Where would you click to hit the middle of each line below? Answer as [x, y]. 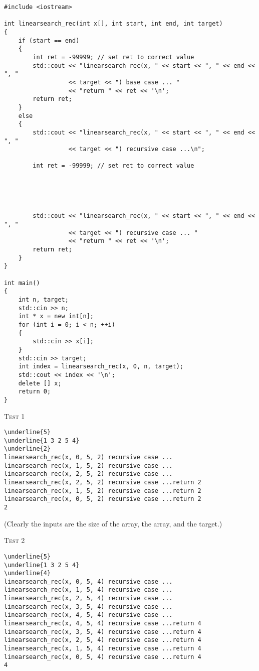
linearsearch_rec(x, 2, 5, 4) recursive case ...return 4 [103, 640]
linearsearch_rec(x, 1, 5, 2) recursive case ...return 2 [103, 491]
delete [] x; [40, 383]
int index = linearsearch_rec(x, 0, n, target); [101, 367]
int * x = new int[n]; [56, 316]
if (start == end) [49, 40]
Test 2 [15, 540]
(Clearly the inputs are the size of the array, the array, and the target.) [113, 523]
